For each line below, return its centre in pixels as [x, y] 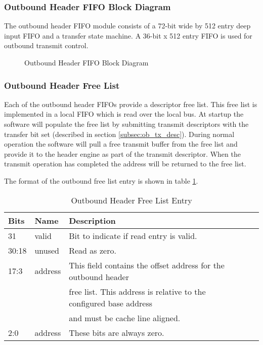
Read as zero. [93, 250]
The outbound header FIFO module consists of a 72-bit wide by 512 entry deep [127, 26]
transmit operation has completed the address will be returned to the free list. [125, 164]
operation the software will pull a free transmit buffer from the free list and [121, 144]
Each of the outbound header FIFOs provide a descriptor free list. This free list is [131, 104]
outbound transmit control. [46, 45]
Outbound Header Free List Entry [131, 200]
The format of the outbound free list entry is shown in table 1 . [101, 180]
